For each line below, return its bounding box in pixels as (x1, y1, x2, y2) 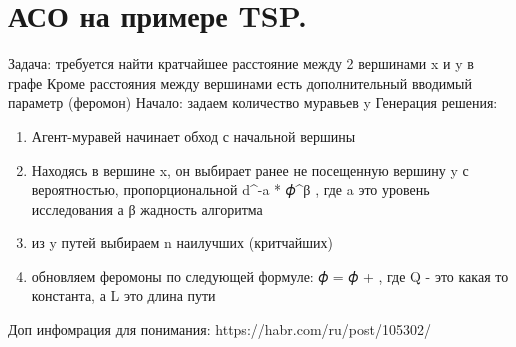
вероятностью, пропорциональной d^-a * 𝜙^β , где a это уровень (31, 179, 430, 200)
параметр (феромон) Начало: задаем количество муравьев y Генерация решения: (8, 92, 498, 113)
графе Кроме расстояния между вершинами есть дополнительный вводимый (8, 72, 473, 93)
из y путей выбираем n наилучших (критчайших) (31, 232, 334, 253)
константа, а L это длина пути (31, 285, 216, 306)
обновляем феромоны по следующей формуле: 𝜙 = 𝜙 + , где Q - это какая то (31, 265, 509, 286)
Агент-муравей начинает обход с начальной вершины (31, 125, 356, 146)
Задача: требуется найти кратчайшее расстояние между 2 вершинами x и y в (8, 53, 474, 74)
